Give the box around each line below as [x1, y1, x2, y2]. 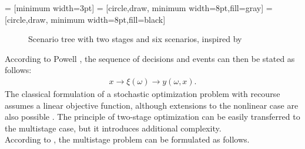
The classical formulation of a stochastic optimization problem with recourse [5, 88, 280, 99]
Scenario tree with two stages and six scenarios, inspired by [28, 33, 242, 45]
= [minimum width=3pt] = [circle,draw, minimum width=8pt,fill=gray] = [5, 2, 273, 13]
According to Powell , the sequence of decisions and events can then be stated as [5, 52, 295, 64]
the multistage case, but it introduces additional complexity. [5, 122, 222, 134]
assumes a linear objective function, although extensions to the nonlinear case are [5, 99, 299, 111]
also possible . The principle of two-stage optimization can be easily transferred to [5, 110, 300, 123]
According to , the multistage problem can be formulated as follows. [5, 133, 250, 145]
